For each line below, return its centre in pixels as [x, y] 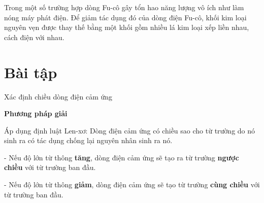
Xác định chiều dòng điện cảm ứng [58, 96]
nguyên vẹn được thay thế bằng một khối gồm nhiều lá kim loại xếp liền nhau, [127, 27]
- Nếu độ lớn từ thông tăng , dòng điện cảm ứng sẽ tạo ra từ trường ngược [122, 157]
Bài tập [31, 72]
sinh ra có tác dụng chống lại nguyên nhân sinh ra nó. [88, 140]
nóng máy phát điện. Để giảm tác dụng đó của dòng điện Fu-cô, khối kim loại [125, 17]
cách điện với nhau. [34, 37]
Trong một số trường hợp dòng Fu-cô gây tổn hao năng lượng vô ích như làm [124, 7]
